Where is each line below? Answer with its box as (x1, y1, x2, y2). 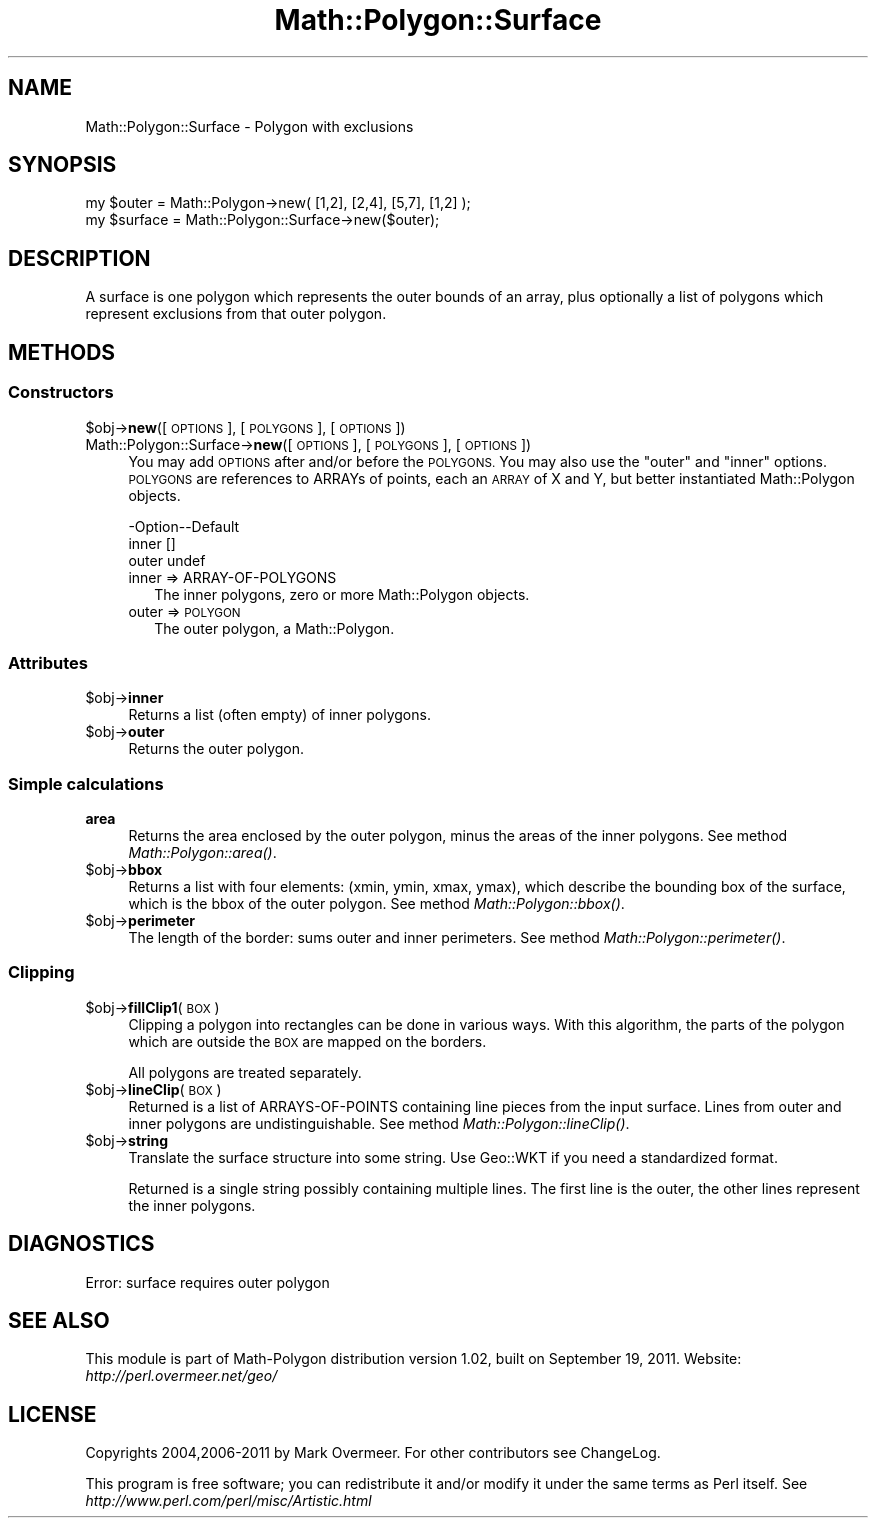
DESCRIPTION (8, 245, 151, 271)
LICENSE (8, 1401, 97, 1427)
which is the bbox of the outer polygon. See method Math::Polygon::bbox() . (128, 895, 625, 912)
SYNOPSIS (8, 152, 117, 178)
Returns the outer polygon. (128, 740, 305, 758)
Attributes (8, 652, 88, 673)
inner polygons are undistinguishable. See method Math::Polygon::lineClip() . (128, 1114, 630, 1132)
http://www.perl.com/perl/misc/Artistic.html (85, 1492, 372, 1510)
